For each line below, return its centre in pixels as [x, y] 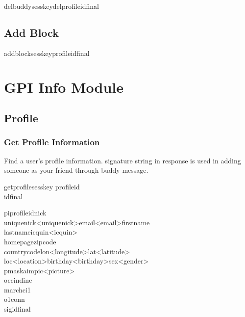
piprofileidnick [25, 213]
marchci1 [17, 289]
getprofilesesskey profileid [42, 186]
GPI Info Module [64, 87]
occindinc [18, 280]
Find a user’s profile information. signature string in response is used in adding [122, 160]
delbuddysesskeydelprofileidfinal [51, 6]
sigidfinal [17, 309]
